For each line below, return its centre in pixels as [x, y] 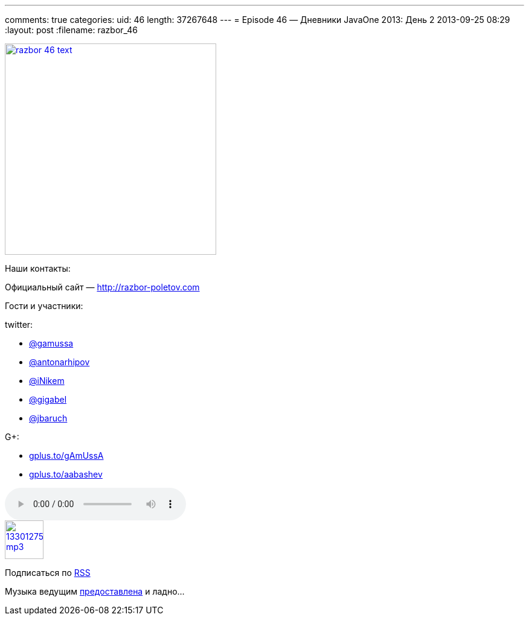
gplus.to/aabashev [66, 474]
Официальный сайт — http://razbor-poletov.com [102, 287]
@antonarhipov [59, 362]
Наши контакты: [38, 268]
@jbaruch [48, 418]
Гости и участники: [44, 306]
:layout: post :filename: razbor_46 [71, 30]
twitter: [19, 324]
